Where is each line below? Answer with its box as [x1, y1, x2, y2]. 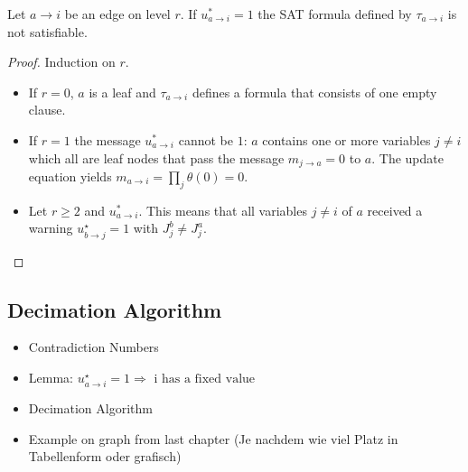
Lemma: [28, 367, 73, 386]
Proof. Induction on [7, 52, 116, 71]
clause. [28, 100, 66, 119]
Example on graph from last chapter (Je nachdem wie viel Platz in [28, 429, 398, 448]
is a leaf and [89, 82, 156, 101]
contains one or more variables [262, 130, 431, 149]
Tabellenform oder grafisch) [28, 447, 182, 466]
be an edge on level [64, 5, 171, 23]
